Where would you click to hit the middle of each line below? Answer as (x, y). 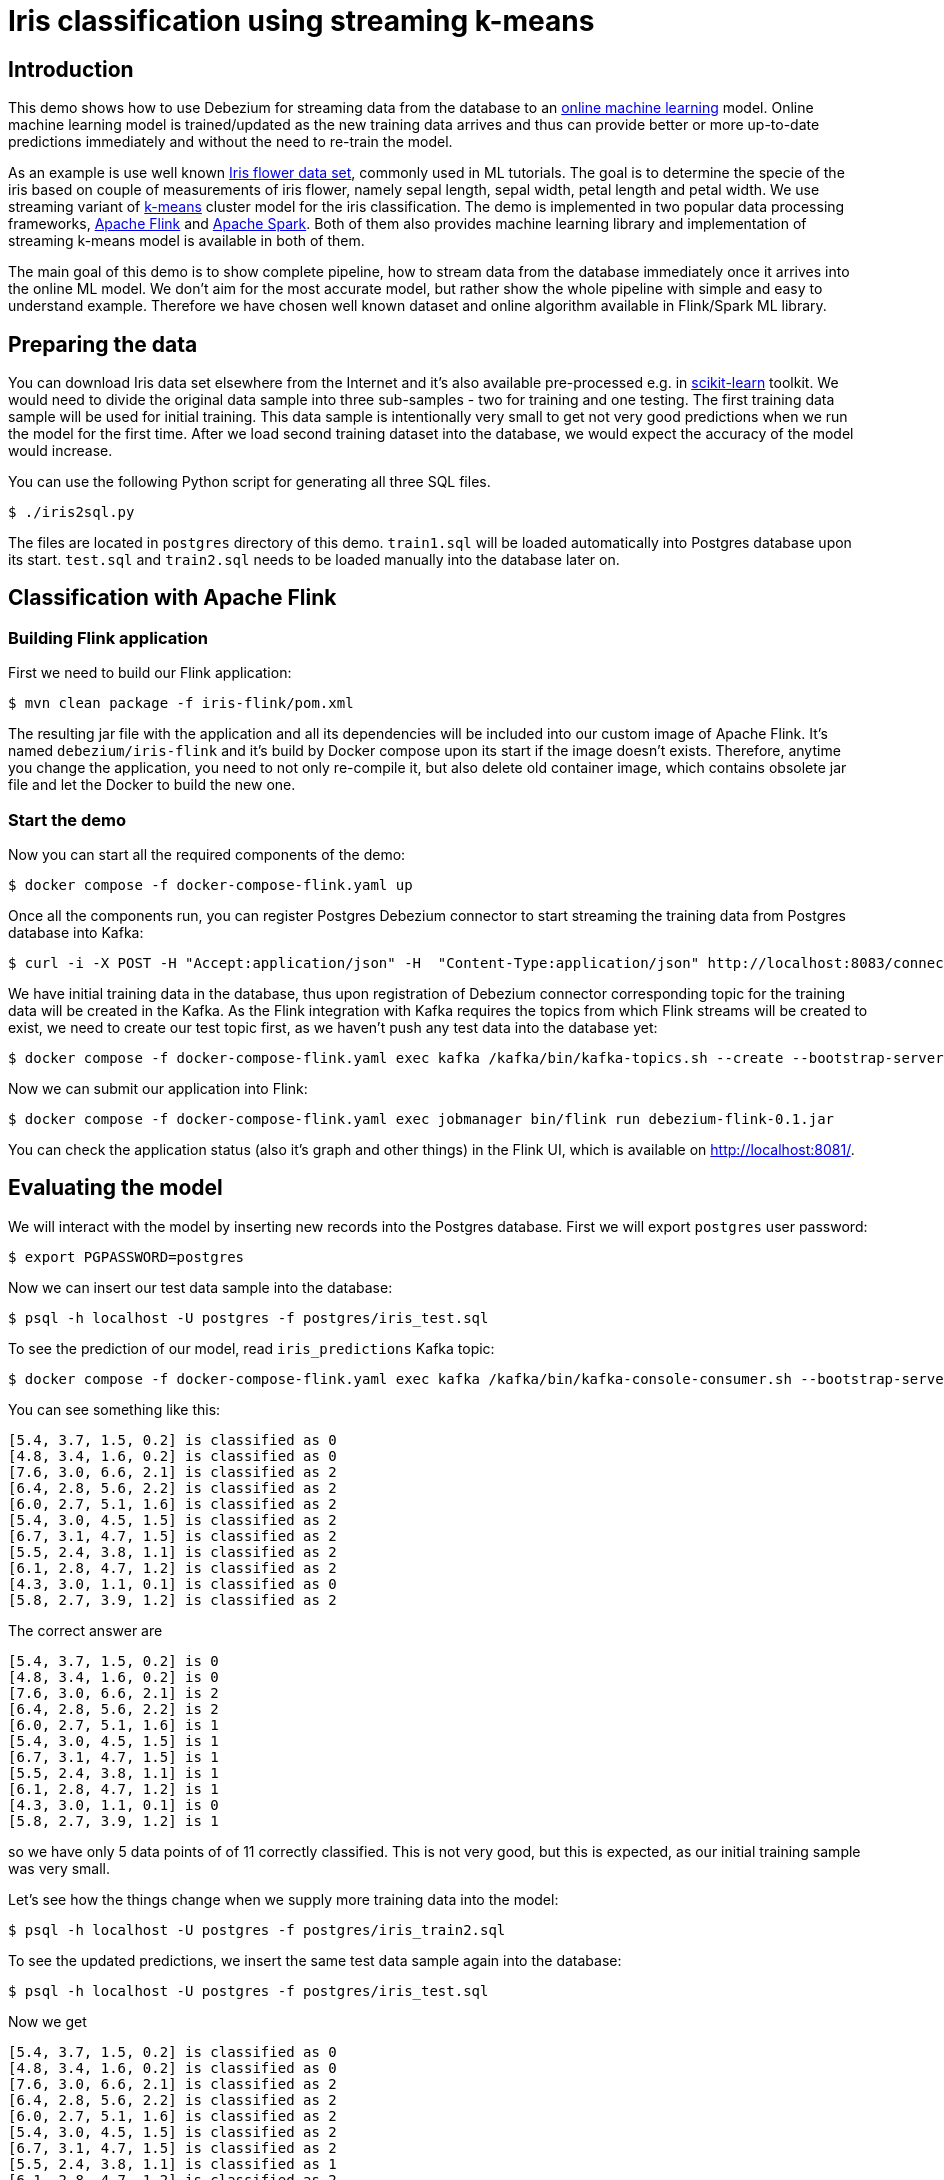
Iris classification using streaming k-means (301, 21)
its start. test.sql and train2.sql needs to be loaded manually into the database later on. (314, 560)
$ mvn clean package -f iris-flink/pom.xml (181, 703)
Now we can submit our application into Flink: (158, 1088)
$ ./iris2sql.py (71, 512)
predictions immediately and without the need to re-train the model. (230, 142)
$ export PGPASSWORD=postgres (126, 1256)
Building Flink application (108, 637)
